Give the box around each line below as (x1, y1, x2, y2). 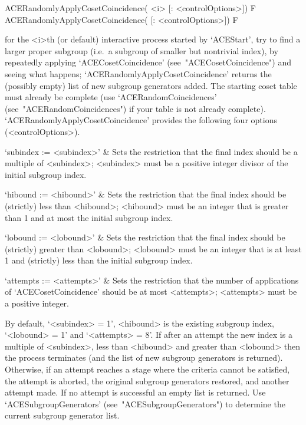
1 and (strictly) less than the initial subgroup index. (5, 254, 193, 266)
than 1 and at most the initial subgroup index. (5, 211, 173, 223)
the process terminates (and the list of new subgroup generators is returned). (5, 351, 283, 364)
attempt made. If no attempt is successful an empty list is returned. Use (5, 386, 266, 398)
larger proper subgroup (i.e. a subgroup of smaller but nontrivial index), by (5, 44, 278, 57)
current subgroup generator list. (5, 409, 120, 421)
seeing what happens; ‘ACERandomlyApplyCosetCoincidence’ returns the (5, 67, 272, 80)
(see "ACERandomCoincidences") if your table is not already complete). (5, 102, 266, 114)
